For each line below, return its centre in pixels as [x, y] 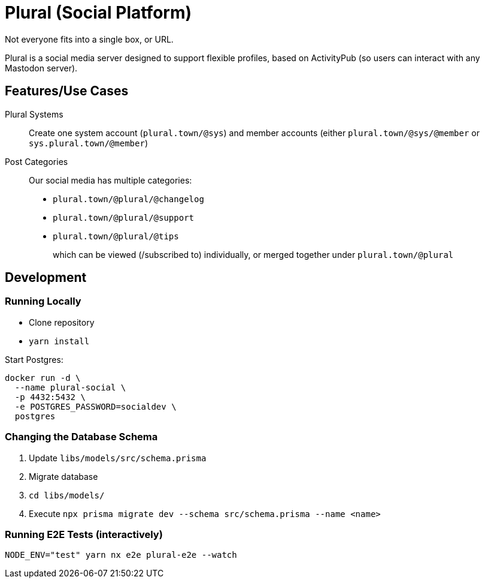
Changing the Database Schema [81, 437]
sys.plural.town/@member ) [88, 143]
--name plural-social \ [70, 387]
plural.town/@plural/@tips [116, 236]
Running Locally [43, 301]
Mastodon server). [41, 68]
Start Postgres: [34, 359]
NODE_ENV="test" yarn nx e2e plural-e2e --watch [121, 555]
